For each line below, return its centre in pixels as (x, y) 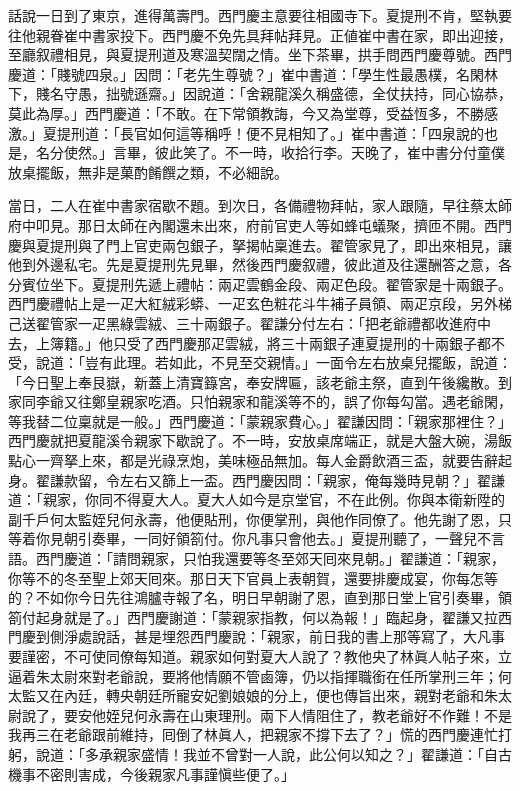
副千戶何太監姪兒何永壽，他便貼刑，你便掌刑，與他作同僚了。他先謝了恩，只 (260, 518)
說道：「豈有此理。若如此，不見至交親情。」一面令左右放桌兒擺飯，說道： (273, 362)
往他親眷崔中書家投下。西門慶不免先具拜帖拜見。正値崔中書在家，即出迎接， (260, 34)
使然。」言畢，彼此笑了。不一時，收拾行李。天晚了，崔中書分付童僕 (284, 152)
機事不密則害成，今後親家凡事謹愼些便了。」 (151, 773)
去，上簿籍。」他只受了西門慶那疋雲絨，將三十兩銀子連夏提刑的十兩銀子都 (249, 342)
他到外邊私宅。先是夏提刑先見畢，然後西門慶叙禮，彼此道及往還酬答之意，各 (260, 264)
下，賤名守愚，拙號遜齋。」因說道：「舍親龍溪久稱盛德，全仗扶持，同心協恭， (260, 93)
